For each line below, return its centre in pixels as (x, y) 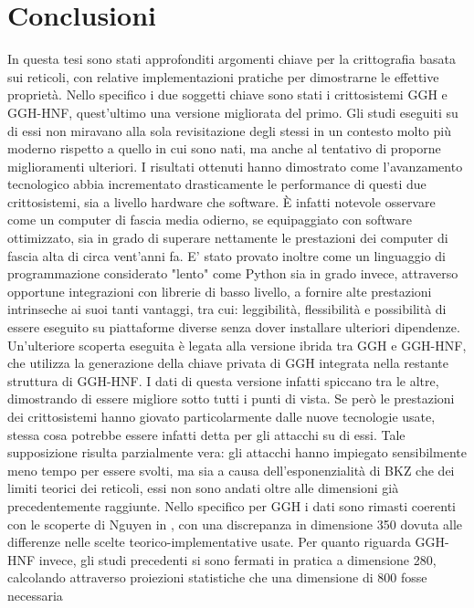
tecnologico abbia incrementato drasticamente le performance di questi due (217, 184)
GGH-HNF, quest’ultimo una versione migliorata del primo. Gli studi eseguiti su (233, 112)
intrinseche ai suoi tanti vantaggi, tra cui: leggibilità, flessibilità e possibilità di (227, 309)
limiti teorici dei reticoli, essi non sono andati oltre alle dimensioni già (203, 488)
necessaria (35, 595)
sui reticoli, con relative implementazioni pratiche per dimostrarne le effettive (223, 76)
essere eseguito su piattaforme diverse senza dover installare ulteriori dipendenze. (234, 327)
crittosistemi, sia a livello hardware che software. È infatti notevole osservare (221, 201)
